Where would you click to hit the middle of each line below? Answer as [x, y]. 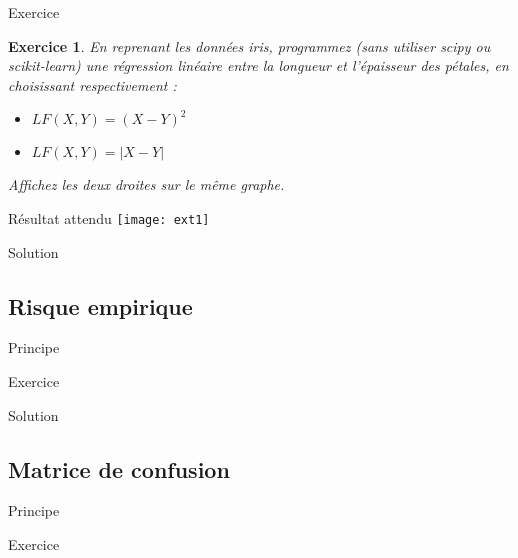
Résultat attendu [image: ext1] [109, 217]
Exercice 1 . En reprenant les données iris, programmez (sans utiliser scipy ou [249, 45]
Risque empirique [100, 305]
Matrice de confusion [119, 468]
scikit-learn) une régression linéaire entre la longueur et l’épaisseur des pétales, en [258, 65]
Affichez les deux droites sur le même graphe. [146, 184]
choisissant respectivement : [92, 84]
